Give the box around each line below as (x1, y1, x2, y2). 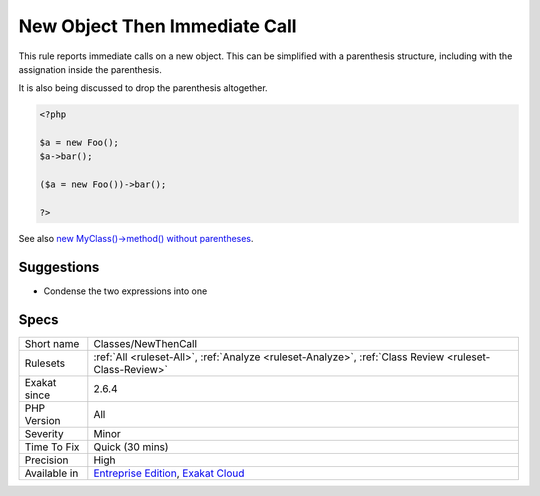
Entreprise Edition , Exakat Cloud (93, 466, 245, 480)
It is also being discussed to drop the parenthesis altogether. (18, 82, 269, 94)
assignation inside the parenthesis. (18, 63, 162, 75)
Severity (24, 426, 64, 440)
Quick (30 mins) (93, 440, 169, 454)
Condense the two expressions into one (43, 285, 208, 297)
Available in (24, 466, 79, 480)
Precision (24, 453, 69, 467)
